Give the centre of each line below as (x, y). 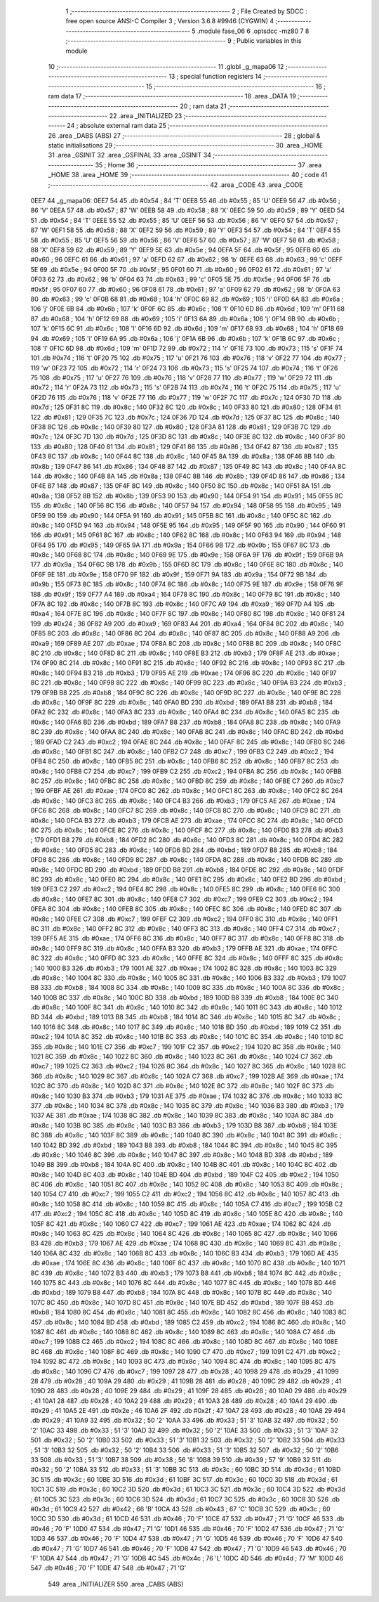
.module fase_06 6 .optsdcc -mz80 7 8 (253, 31)
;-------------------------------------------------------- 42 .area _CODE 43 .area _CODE (175, 185)
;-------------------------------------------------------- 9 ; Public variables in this (184, 41)
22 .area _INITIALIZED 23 (146, 115)
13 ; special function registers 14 (215, 77)
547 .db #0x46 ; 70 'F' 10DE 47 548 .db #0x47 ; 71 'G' (108, 1568)
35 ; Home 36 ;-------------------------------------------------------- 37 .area (208, 164)
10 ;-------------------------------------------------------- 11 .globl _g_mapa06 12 (166, 66)
